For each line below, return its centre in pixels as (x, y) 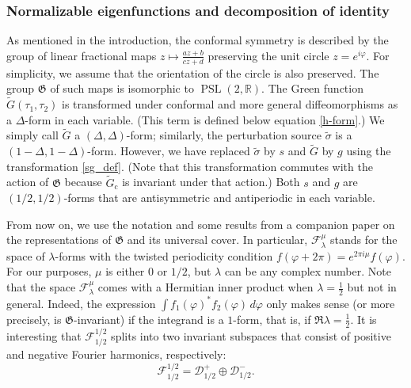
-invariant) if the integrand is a (149, 319)
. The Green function (312, 88)
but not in (372, 287)
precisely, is (34, 319)
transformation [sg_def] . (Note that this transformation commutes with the (190, 166)
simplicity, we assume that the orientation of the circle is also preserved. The (193, 72)
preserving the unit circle (268, 55)
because (83, 182)
